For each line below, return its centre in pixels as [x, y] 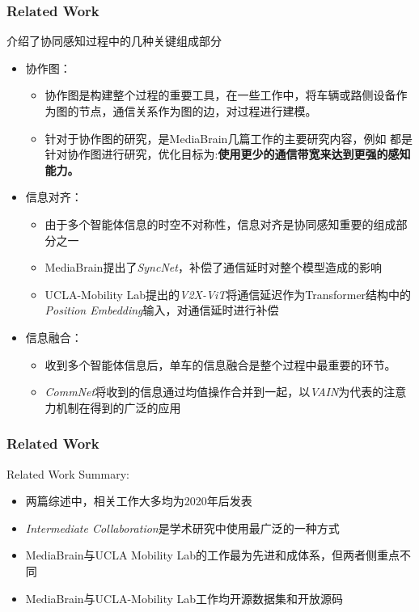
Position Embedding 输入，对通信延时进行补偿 [162, 310]
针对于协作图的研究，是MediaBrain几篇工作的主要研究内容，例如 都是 [229, 138]
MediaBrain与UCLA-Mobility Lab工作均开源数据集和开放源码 [184, 598]
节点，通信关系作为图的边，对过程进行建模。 [198, 111]
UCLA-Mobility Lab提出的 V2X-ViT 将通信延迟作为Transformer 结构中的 [228, 294]
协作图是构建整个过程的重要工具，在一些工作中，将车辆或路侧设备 [220, 95]
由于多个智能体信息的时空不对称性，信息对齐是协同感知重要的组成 [220, 224]
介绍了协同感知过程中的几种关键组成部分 [114, 41]
